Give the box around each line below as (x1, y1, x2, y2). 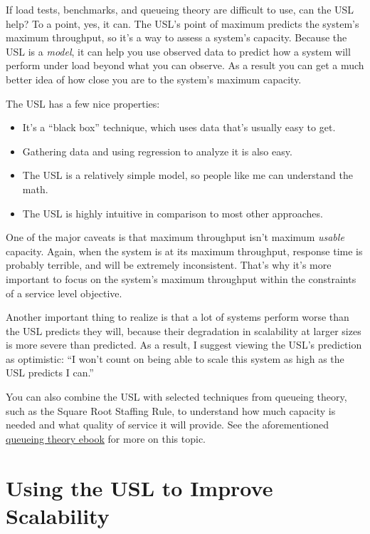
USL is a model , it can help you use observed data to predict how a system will (6, 43, 351, 58)
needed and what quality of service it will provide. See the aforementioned (6, 417, 329, 432)
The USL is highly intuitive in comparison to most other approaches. (22, 205, 323, 220)
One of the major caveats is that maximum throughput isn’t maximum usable (6, 230, 344, 245)
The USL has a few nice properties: (6, 96, 160, 111)
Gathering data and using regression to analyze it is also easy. (22, 143, 292, 158)
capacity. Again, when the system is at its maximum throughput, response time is (6, 243, 363, 258)
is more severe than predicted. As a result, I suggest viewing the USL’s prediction (6, 337, 362, 352)
